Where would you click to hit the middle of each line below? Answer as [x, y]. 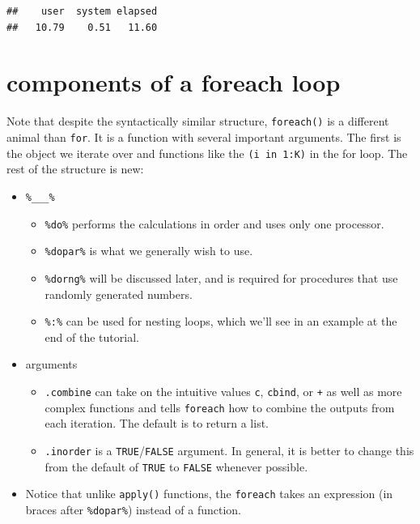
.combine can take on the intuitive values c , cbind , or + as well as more [223, 391]
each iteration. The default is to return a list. [157, 423]
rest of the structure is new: [75, 169]
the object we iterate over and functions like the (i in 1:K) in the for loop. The [207, 153]
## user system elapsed [82, 11]
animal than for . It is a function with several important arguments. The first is [204, 136]
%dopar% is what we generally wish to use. [149, 251]
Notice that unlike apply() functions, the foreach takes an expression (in [209, 494]
